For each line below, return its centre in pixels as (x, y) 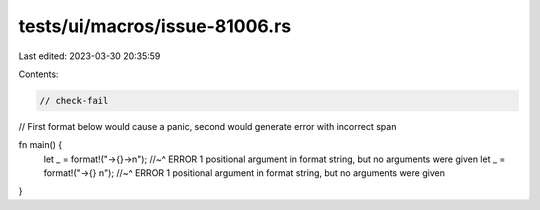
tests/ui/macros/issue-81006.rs (155, 26)
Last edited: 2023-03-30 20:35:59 (89, 56)
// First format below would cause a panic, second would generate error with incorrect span (207, 126)
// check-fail (74, 100)
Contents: (38, 74)
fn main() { (40, 145)
